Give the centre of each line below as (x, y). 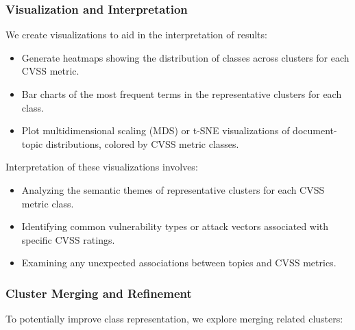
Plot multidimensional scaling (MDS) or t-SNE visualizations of (156, 130)
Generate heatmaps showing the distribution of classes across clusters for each (185, 57)
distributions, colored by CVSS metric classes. (142, 143)
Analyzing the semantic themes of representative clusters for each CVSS (173, 189)
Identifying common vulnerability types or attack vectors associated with (175, 226)
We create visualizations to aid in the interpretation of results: (136, 35)
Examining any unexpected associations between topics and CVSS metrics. (179, 263)
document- (315, 130)
